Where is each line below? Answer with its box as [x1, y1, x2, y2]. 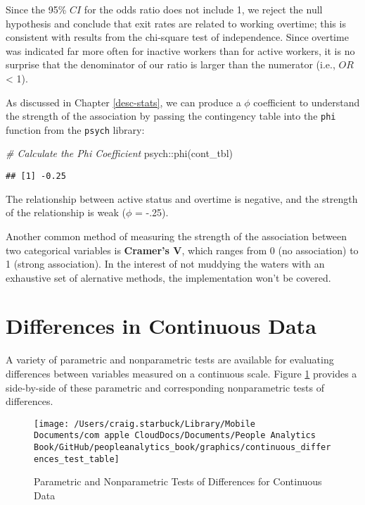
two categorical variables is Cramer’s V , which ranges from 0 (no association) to [6, 242, 359, 257]
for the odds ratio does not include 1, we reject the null [84, 2, 323, 16]
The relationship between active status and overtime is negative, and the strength [6, 191, 358, 206]
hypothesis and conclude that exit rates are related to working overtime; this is [6, 15, 346, 30]
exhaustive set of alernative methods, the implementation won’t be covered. [6, 270, 331, 285]
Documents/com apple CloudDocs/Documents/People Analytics [34, 430, 316, 441]
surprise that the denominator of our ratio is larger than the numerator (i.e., [6, 57, 335, 72]
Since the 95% [6, 2, 67, 16]
